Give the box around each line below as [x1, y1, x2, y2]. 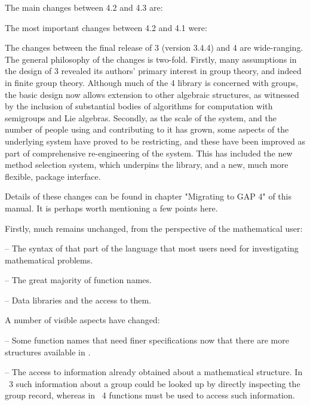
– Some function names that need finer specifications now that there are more [5, 334, 289, 346]
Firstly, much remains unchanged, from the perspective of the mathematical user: [5, 222, 303, 234]
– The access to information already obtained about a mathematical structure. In [5, 366, 303, 378]
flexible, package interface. [5, 170, 101, 182]
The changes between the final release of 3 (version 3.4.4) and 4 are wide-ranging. [5, 41, 303, 54]
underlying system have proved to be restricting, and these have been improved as [5, 134, 306, 147]
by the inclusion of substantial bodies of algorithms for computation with [5, 100, 273, 112]
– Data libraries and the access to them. [5, 293, 152, 306]
